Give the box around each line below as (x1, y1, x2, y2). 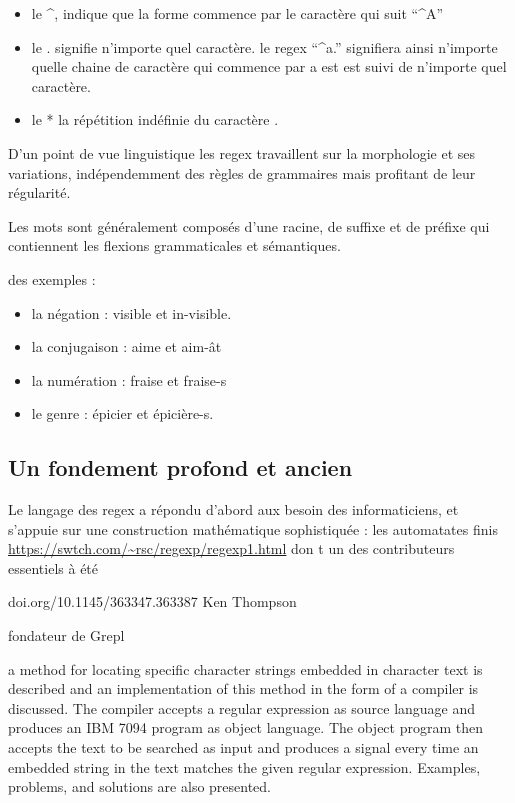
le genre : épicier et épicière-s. (31, 403, 214, 424)
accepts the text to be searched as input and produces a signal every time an (8, 737, 479, 758)
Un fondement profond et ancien (8, 452, 353, 483)
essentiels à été (8, 557, 99, 578)
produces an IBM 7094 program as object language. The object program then (8, 717, 483, 738)
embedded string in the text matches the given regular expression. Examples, (8, 756, 481, 777)
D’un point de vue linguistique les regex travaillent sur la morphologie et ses (8, 142, 476, 163)
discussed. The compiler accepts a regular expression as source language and (8, 697, 476, 718)
